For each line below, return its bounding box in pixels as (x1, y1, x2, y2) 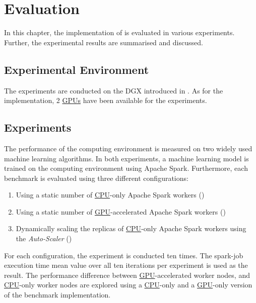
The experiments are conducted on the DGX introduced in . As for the (4, 85, 223, 95)
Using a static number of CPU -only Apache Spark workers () (16, 189, 205, 200)
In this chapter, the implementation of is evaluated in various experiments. (4, 27, 235, 38)
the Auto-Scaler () (16, 233, 72, 244)
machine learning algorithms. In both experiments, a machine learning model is (4, 153, 249, 163)
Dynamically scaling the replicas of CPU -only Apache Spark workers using (16, 223, 246, 234)
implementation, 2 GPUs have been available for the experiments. (4, 95, 207, 106)
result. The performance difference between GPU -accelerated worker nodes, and (4, 269, 250, 280)
